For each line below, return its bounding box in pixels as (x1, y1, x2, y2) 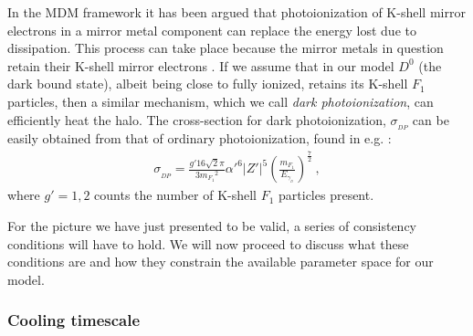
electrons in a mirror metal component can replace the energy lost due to (7, 20, 416, 39)
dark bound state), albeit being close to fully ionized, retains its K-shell (7, 74, 408, 93)
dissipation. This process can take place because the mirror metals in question (7, 38, 444, 58)
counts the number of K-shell (94, 185, 257, 205)
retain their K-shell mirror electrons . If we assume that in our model (7, 56, 394, 75)
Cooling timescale (7, 309, 141, 331)
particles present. (279, 185, 374, 205)
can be (412, 110, 449, 129)
